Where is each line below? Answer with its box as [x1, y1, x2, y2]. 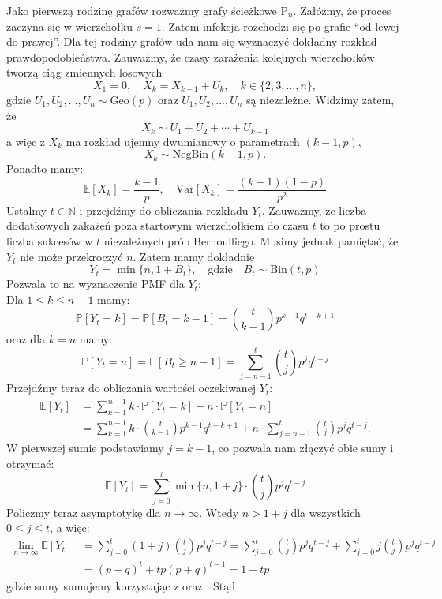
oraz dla [6, 331, 46, 347]
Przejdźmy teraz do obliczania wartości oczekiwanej [6, 380, 257, 396]
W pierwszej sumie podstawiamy [6, 440, 164, 456]
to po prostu [320, 217, 380, 234]
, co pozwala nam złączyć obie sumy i [212, 440, 394, 456]
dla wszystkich [290, 504, 361, 520]
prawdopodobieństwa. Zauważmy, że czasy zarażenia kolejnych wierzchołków [6, 48, 375, 65]
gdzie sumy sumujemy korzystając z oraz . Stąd [6, 577, 235, 593]
